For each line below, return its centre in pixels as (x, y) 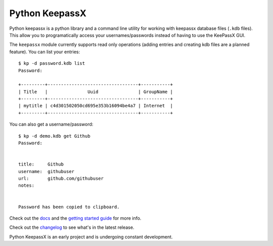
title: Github (41, 164)
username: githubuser (47, 171)
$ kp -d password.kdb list (52, 64)
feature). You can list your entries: (45, 52)
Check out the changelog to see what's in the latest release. (72, 227)
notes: (27, 186)
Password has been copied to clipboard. (69, 207)
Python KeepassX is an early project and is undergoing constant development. (91, 237)
